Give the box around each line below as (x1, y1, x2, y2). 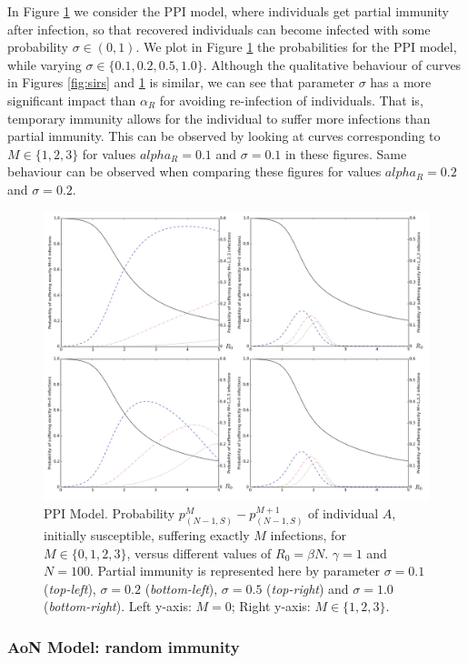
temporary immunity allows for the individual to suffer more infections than (7, 108, 431, 127)
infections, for (270, 525, 346, 544)
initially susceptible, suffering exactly (44, 525, 250, 544)
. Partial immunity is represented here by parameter (89, 561, 380, 580)
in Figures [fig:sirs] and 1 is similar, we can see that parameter (7, 73, 354, 92)
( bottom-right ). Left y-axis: (44, 597, 192, 616)
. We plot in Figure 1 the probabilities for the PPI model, (135, 37, 457, 56)
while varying (7, 55, 82, 74)
